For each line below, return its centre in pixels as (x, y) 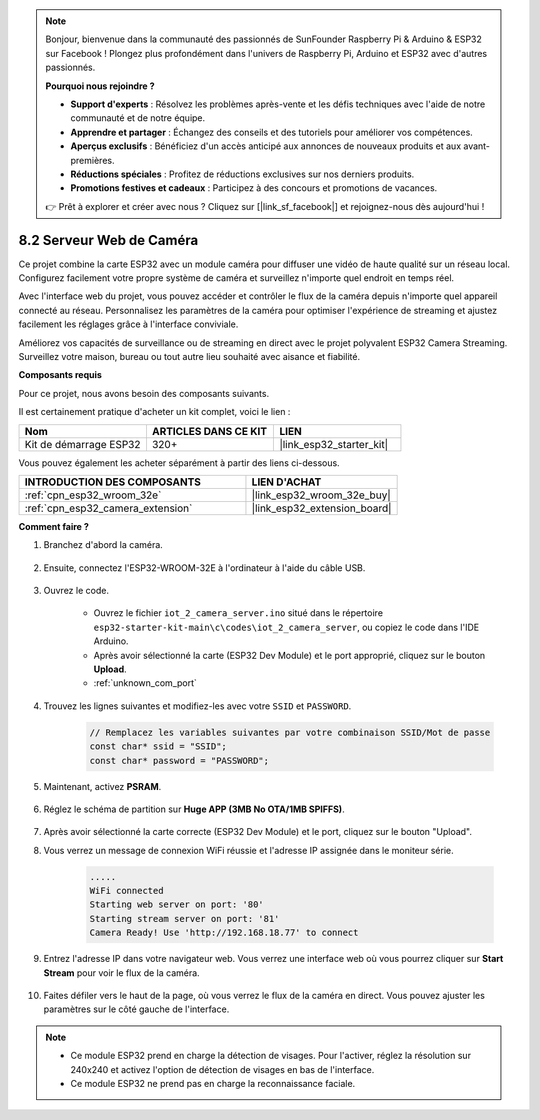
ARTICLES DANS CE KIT (209, 431)
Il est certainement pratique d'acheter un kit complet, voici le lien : (154, 412)
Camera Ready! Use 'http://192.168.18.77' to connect (224, 933)
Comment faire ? (54, 526)
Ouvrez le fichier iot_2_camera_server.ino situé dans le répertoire (238, 613)
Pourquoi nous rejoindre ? (100, 86)
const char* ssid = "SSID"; (158, 746)
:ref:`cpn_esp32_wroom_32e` (93, 495)
